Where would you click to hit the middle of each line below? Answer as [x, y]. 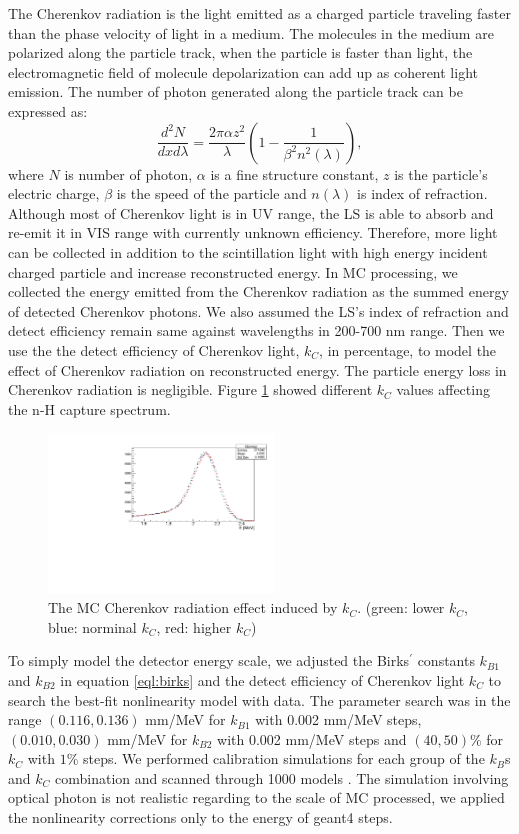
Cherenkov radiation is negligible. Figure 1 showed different [190, 389]
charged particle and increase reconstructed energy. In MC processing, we [233, 271]
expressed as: [48, 110]
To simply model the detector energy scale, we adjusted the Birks [209, 660]
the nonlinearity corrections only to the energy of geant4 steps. [200, 817]
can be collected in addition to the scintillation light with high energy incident [248, 251]
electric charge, [54, 193]
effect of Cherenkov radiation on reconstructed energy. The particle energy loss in [257, 369]
